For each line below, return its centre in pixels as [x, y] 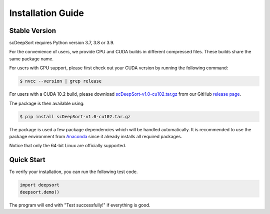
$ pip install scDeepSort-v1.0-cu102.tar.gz [75, 116]
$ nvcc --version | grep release [61, 81]
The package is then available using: [47, 103]
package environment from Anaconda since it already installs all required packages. [96, 136]
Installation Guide [47, 13]
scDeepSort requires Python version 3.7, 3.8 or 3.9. [62, 43]
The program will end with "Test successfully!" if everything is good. [80, 205]
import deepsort [40, 185]
